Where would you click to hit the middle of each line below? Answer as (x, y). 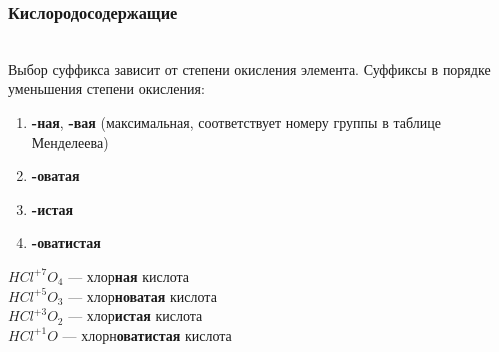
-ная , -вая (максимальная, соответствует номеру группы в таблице (236, 122)
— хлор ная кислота (128, 275)
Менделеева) (70, 141)
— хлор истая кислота (135, 315)
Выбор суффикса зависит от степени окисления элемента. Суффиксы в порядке (249, 68)
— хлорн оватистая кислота (147, 334)
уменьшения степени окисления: (106, 88)
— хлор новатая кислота (142, 295)
